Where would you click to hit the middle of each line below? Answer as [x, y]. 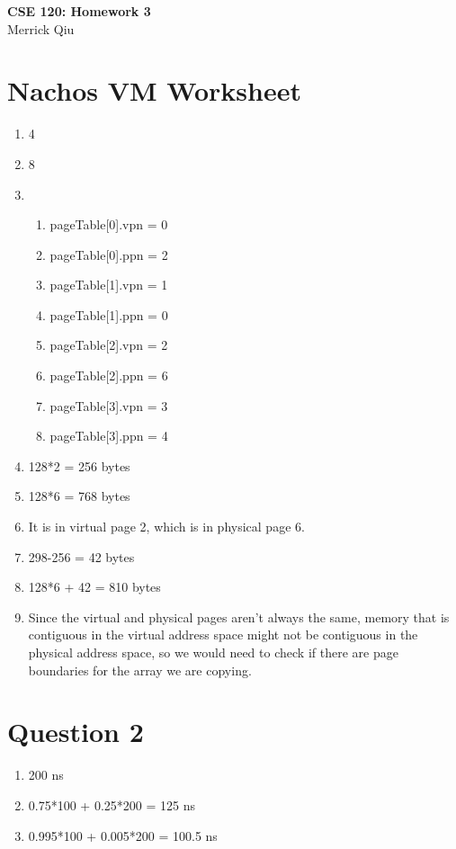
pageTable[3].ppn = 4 [109, 436]
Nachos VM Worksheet [154, 90]
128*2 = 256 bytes [79, 465]
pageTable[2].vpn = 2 [109, 345]
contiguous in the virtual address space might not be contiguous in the [223, 635]
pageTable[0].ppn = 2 [109, 254]
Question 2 [76, 732]
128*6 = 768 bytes [79, 496]
